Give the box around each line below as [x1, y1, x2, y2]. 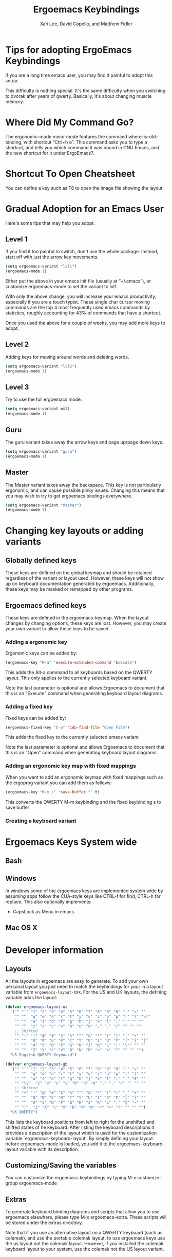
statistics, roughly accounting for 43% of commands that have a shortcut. [5, 310, 162, 316]
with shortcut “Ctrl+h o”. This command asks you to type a [24, 139, 147, 145]
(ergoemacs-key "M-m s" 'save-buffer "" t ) [5, 789, 100, 794]
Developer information [5, 944, 104, 955]
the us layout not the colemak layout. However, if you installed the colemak [5, 1241, 164, 1247]
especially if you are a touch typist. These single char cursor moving [5, 299, 150, 305]
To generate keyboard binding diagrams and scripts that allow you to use [5, 1209, 160, 1215]
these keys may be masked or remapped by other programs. [5, 586, 133, 592]
